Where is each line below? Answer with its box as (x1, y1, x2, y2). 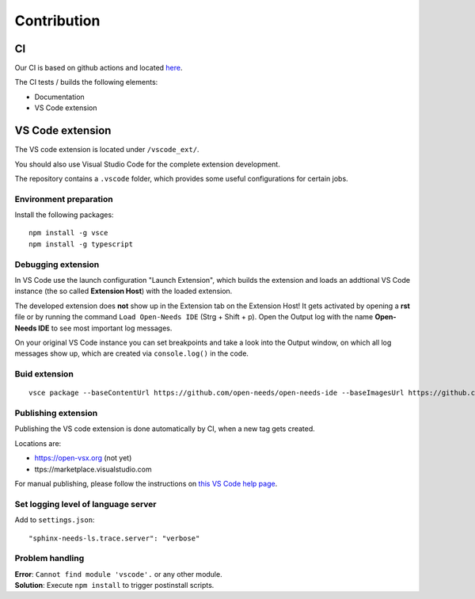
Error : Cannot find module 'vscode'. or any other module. (14, 569, 222, 578)
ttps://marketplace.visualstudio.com (34, 464, 152, 474)
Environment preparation (14, 193, 114, 204)
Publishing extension (14, 408, 98, 419)
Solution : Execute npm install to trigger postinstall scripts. (14, 581, 215, 590)
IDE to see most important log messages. (38, 323, 173, 333)
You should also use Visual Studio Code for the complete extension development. (14, 159, 280, 169)
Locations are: (14, 438, 62, 448)
